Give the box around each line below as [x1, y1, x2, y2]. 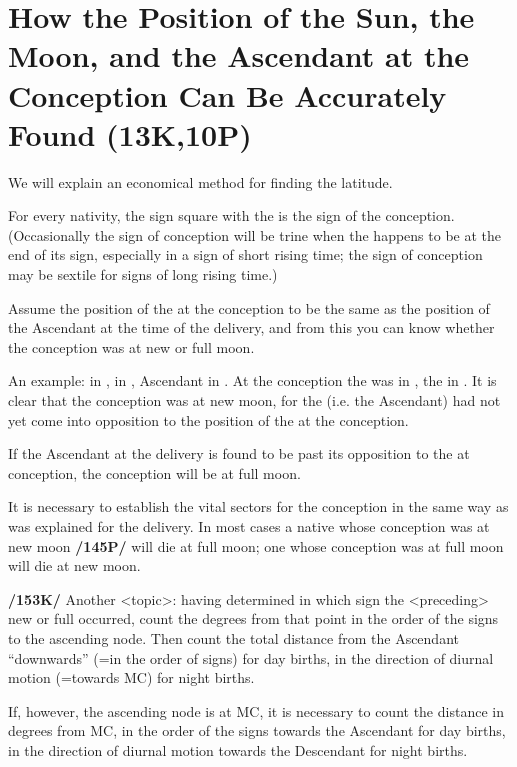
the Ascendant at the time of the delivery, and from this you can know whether [8, 317, 495, 338]
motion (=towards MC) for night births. [8, 667, 255, 688]
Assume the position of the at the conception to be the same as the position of [8, 297, 490, 318]
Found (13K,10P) [8, 113, 252, 154]
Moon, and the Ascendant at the [8, 35, 470, 76]
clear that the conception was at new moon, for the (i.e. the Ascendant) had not [8, 390, 501, 411]
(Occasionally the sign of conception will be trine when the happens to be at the [8, 224, 501, 245]
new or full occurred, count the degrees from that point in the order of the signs [8, 608, 499, 629]
